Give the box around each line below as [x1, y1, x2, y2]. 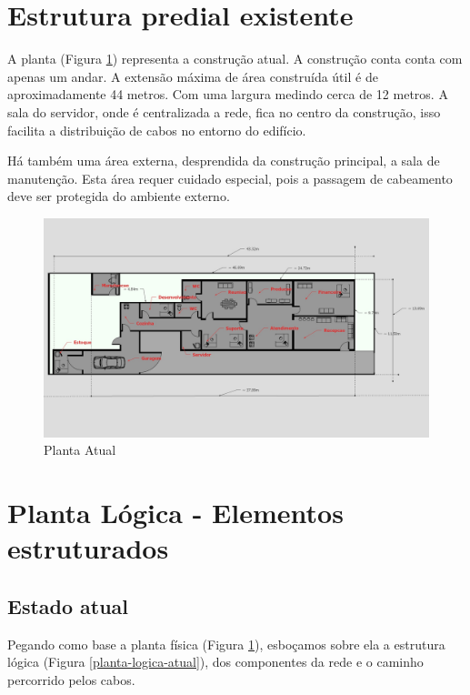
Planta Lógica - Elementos [7, 494, 344, 531]
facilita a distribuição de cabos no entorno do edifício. [7, 120, 306, 139]
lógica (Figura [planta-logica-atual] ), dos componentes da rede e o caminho [7, 652, 424, 671]
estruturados [7, 529, 169, 567]
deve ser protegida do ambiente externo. [7, 186, 230, 206]
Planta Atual [44, 440, 116, 459]
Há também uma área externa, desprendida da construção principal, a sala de [7, 151, 440, 170]
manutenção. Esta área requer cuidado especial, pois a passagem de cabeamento [7, 168, 453, 187]
